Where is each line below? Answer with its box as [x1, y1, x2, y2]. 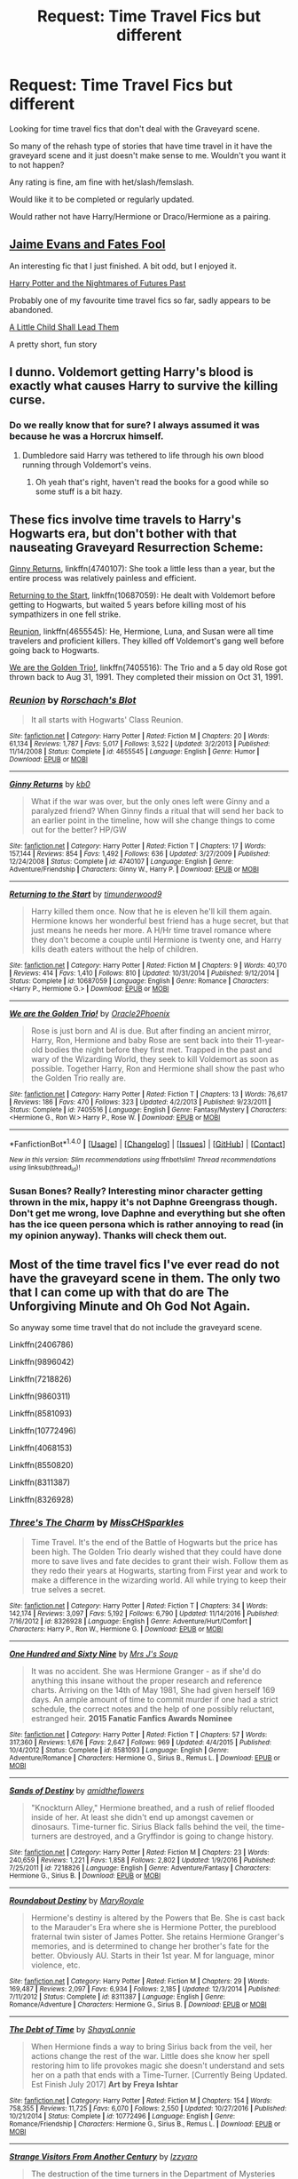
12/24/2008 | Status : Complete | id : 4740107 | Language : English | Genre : [9, 857, 234, 866]
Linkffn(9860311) [9, 1391, 71, 1401]
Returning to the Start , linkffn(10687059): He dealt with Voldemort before [9, 590, 276, 601]
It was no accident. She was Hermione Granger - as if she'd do [30, 1665, 262, 1676]
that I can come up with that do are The [9, 1284, 229, 1299]
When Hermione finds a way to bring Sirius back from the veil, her [30, 2041, 273, 2052]
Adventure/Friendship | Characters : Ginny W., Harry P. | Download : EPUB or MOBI [9, 865, 260, 874]
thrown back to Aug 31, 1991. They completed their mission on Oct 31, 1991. [9, 672, 284, 682]
